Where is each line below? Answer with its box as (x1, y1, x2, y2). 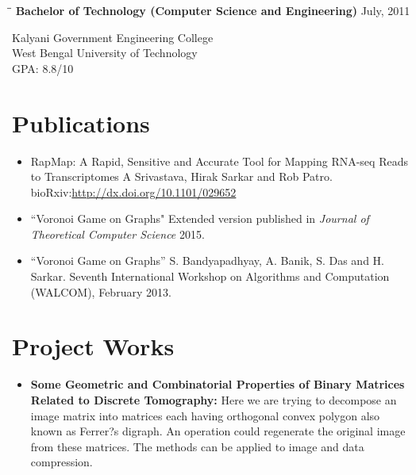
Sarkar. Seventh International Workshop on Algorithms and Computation (30, 268, 390, 285)
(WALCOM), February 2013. (30, 283, 171, 300)
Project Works (12, 330, 175, 362)
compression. (30, 454, 93, 470)
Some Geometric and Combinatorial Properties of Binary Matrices (30, 376, 405, 393)
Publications (12, 106, 150, 139)
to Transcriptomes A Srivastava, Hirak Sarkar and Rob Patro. (30, 168, 333, 185)
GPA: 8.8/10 (12, 59, 74, 76)
